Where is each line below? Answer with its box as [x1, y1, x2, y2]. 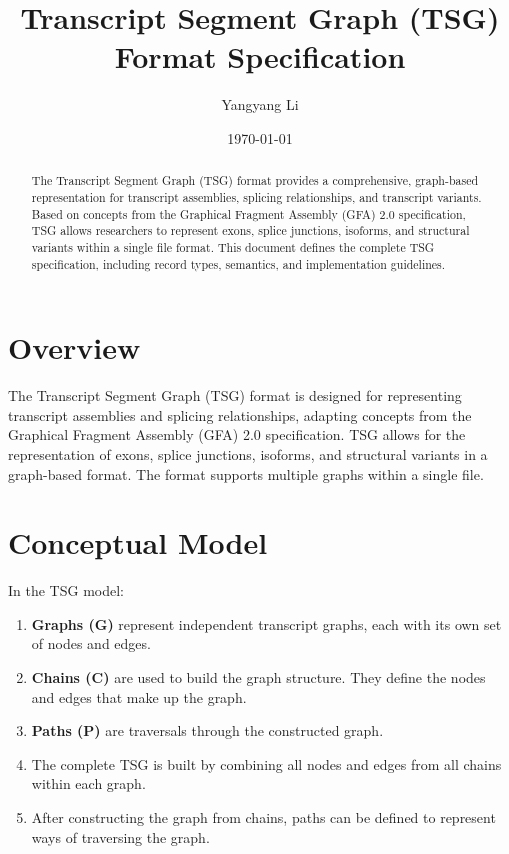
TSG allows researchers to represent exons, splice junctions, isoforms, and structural [31, 222, 470, 239]
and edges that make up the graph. [31, 686, 247, 707]
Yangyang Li [221, 94, 299, 115]
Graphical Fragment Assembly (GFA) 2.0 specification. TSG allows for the [8, 424, 466, 445]
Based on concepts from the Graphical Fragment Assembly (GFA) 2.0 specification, [31, 205, 466, 222]
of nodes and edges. [31, 633, 151, 654]
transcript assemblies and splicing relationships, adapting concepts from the [8, 404, 472, 425]
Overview [8, 327, 141, 368]
